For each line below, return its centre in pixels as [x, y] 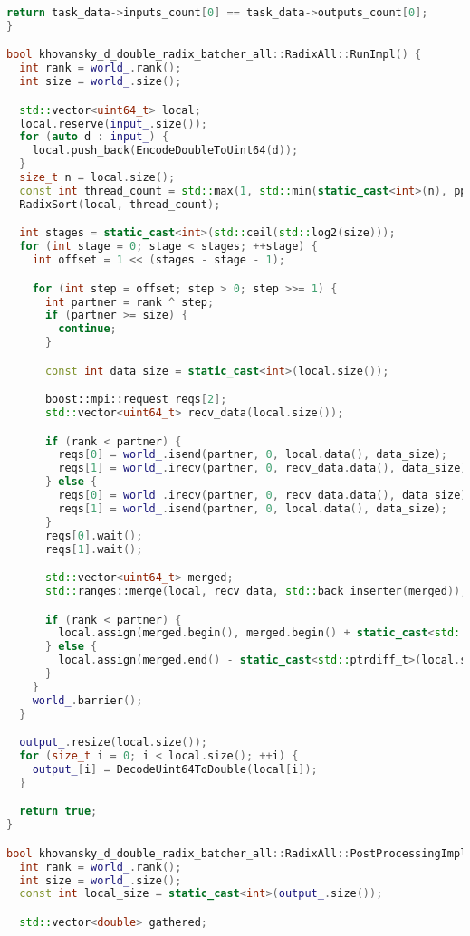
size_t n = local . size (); [97, 178]
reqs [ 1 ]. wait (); [94, 549]
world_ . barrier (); [87, 700]
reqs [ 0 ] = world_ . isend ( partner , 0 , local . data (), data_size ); [253, 455]
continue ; [87, 329]
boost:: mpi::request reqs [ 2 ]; [136, 400]
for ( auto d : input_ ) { [94, 137]
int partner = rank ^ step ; [129, 302]
